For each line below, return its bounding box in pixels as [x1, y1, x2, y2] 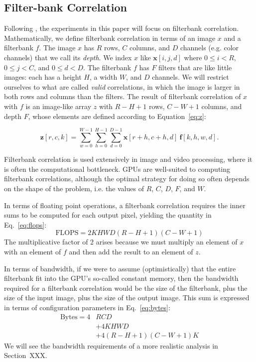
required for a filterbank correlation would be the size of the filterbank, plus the [4, 282, 248, 293]
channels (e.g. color [180, 42, 239, 53]
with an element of [4, 246, 61, 257]
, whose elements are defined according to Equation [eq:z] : [28, 111, 206, 121]
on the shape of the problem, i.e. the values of [4, 183, 144, 194]
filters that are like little [158, 62, 232, 72]
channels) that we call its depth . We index [4, 52, 132, 62]
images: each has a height [4, 72, 82, 82]
